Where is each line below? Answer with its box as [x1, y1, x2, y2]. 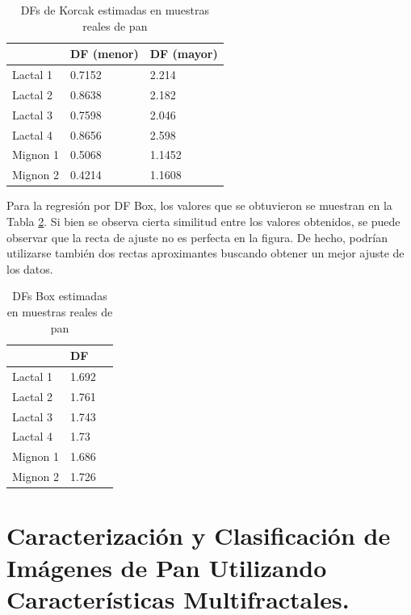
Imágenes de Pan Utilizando [6, 550, 327, 584]
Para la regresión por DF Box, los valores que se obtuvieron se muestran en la [6, 197, 392, 214]
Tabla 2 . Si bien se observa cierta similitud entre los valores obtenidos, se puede [6, 212, 401, 229]
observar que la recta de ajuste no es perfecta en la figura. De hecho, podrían [6, 228, 388, 245]
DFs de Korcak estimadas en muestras [20, 2, 210, 18]
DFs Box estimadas [12, 287, 107, 304]
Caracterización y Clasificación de [6, 519, 391, 552]
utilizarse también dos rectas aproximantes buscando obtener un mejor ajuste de [6, 245, 405, 261]
